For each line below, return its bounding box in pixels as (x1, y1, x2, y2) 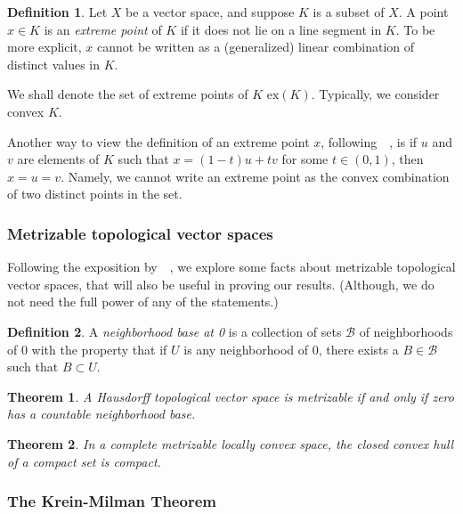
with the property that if (31, 339, 167, 358)
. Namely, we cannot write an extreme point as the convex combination (61, 167, 450, 185)
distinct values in (7, 54, 100, 73)
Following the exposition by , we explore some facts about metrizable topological (7, 257, 456, 276)
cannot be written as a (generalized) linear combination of (96, 37, 415, 56)
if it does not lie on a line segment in (180, 20, 382, 38)
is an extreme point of (44, 20, 162, 38)
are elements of (17, 150, 100, 168)
